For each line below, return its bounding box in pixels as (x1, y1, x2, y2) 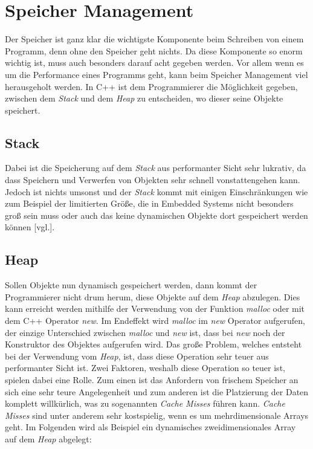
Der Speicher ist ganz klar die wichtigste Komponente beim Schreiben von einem (5, 33, 304, 45)
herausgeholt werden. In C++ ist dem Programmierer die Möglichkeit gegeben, (5, 80, 298, 92)
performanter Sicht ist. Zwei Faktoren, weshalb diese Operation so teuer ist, (5, 361, 285, 374)
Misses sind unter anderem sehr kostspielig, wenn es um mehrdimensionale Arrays (5, 409, 309, 421)
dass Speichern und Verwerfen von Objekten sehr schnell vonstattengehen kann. (5, 173, 300, 186)
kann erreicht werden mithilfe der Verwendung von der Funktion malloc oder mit (5, 302, 305, 315)
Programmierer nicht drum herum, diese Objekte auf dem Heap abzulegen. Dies (5, 290, 300, 303)
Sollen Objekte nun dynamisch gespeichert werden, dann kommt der (5, 279, 257, 291)
